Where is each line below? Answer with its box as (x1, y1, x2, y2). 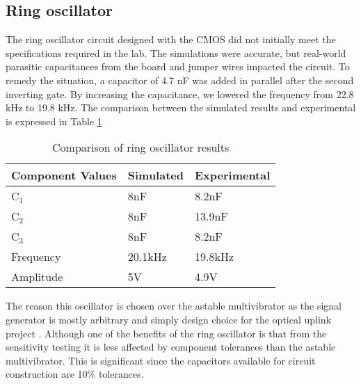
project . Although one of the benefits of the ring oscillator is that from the (6, 326, 327, 340)
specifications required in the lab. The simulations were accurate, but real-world (6, 45, 346, 60)
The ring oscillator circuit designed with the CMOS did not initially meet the (6, 32, 336, 47)
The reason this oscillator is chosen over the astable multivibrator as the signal (6, 298, 342, 313)
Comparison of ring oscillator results (52, 139, 230, 156)
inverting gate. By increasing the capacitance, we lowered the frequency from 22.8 (6, 86, 354, 101)
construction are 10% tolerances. (6, 367, 144, 381)
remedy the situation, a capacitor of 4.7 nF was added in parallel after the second (6, 72, 354, 87)
